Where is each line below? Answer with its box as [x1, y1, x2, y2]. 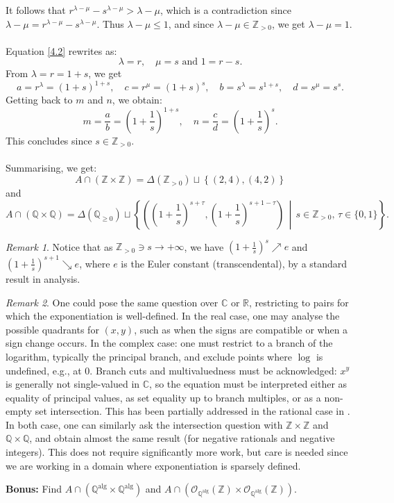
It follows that [6, 3, 66, 17]
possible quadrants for [6, 322, 99, 336]
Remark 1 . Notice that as [6, 239, 113, 254]
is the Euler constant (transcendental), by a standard [121, 256, 348, 270]
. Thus [96, 16, 124, 31]
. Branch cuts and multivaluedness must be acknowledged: [89, 363, 337, 377]
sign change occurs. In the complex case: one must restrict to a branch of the [6, 336, 333, 350]
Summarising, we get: [6, 160, 97, 174]
